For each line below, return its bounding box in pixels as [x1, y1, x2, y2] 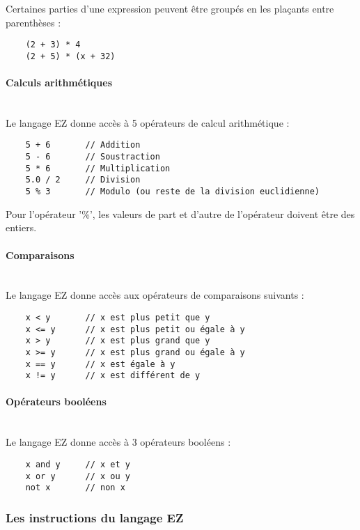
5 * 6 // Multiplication [25, 163, 171, 173]
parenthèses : [6, 15, 61, 29]
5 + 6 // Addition [25, 140, 141, 150]
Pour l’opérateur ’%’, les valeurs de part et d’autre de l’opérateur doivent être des [6, 206, 355, 221]
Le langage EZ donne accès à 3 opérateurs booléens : [6, 435, 231, 449]
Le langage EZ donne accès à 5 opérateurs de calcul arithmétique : [6, 115, 290, 130]
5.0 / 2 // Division [25, 175, 141, 185]
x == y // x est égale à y [25, 359, 175, 369]
